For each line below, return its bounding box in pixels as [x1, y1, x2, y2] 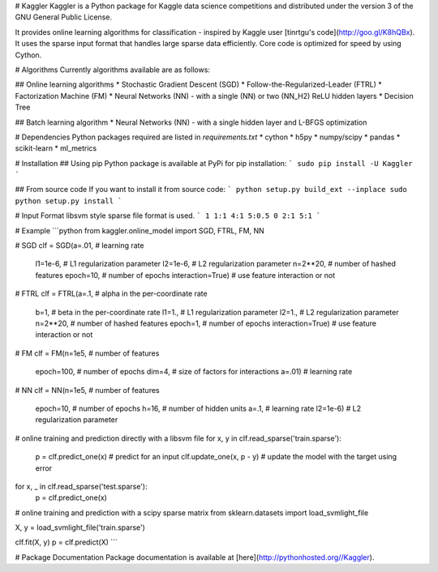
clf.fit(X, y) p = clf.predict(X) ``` [15, 537, 118, 547]
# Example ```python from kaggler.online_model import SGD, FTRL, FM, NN [15, 225, 265, 235]
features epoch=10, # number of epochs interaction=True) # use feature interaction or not [35, 270, 336, 280]
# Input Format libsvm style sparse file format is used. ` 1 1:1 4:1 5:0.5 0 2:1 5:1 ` [15, 211, 321, 220]
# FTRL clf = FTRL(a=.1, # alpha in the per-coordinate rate [15, 288, 208, 299]
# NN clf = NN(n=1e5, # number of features [15, 385, 160, 395]
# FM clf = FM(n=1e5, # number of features [15, 348, 160, 358]
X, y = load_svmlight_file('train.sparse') [15, 523, 146, 532]
